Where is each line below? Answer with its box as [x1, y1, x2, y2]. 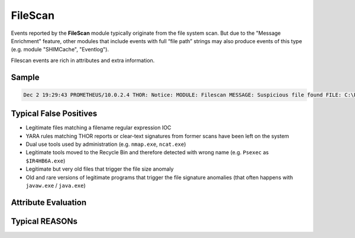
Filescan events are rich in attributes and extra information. [11, 57, 155, 64]
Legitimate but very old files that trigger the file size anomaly [25, 165, 174, 172]
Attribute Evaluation [11, 197, 87, 207]
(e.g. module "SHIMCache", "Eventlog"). [11, 46, 109, 53]
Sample [11, 72, 40, 82]
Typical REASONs [11, 216, 78, 226]
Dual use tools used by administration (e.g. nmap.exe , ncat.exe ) [25, 141, 186, 148]
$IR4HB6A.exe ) [25, 157, 66, 164]
